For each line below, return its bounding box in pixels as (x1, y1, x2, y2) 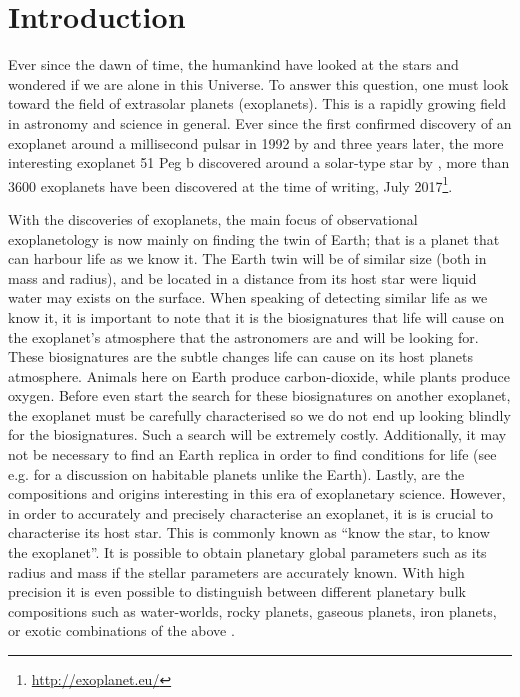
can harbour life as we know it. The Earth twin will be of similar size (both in (8, 248, 487, 269)
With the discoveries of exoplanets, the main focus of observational (8, 208, 418, 229)
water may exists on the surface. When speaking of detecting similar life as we (8, 287, 488, 308)
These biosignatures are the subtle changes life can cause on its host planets (8, 346, 474, 367)
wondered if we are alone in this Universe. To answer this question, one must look (8, 73, 509, 94)
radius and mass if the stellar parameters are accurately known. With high (8, 561, 465, 582)
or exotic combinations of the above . (8, 620, 235, 641)
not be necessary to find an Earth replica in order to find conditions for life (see (8, 444, 497, 465)
